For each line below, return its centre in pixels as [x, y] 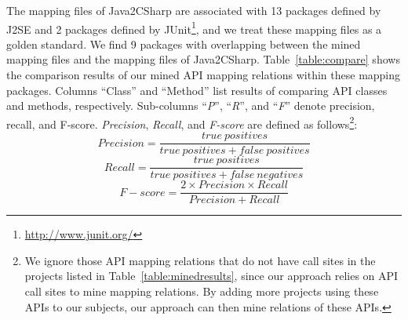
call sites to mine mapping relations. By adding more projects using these [202, 291]
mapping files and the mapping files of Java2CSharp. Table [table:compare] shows [203, 59]
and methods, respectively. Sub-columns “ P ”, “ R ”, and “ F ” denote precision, [191, 105]
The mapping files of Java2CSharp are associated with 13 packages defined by [194, 10]
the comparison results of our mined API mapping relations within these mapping [204, 75]
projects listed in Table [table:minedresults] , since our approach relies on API [211, 276]
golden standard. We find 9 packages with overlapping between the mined [184, 44]
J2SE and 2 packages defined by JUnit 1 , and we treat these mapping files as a [194, 27]
